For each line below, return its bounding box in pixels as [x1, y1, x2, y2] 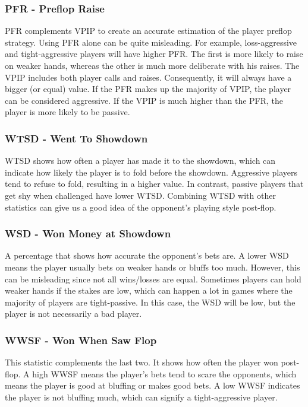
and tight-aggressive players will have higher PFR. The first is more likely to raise [5, 47, 303, 60]
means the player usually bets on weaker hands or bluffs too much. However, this [5, 260, 300, 273]
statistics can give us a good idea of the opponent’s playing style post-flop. [5, 201, 276, 213]
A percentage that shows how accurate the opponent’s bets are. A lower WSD [5, 249, 289, 262]
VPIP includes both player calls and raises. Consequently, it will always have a [5, 71, 292, 83]
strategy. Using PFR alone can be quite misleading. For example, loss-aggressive [5, 36, 297, 48]
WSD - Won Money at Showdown [5, 226, 171, 241]
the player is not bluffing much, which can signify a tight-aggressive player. [5, 390, 278, 403]
